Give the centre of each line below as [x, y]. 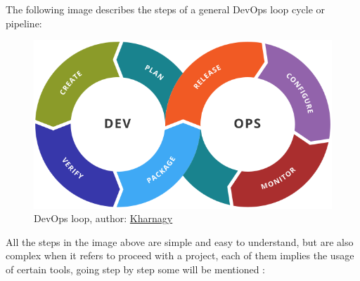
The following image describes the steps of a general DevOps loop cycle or [166, 9]
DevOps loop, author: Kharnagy [103, 218]
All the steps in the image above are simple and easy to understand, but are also [180, 241]
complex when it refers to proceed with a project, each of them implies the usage [180, 255]
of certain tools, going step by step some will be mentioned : [135, 269]
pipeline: [24, 23]
